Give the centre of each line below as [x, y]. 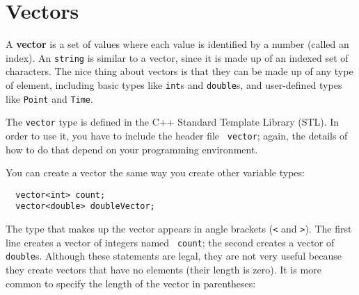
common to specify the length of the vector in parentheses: [131, 283]
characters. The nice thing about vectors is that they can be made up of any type [179, 71]
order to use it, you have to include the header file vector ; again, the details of [177, 135]
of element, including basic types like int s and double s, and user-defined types [174, 84]
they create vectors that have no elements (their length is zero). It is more [163, 270]
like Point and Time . [49, 98]
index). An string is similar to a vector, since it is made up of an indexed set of [177, 57]
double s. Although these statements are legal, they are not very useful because [174, 256]
